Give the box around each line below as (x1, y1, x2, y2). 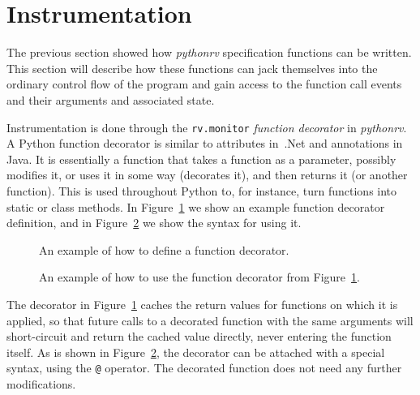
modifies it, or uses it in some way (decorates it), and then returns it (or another (6, 166, 408, 183)
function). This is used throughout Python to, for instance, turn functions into (6, 182, 397, 199)
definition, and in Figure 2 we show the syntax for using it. (6, 214, 302, 231)
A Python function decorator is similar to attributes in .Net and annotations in (6, 135, 403, 152)
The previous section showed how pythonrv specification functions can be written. (6, 44, 412, 61)
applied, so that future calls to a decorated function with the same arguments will (6, 311, 414, 328)
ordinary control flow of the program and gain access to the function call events (6, 75, 402, 92)
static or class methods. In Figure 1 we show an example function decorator (6, 198, 385, 215)
